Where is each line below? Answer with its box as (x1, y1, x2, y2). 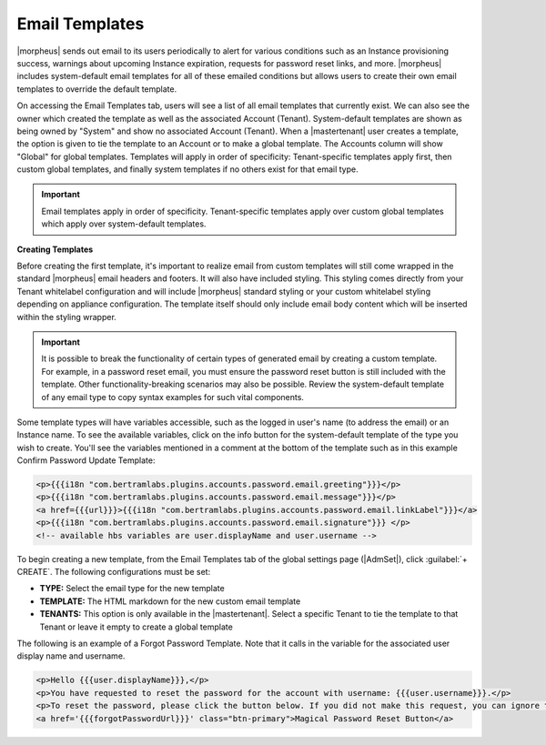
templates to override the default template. (16, 83, 177, 95)
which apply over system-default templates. (41, 218, 207, 229)
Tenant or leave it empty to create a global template (39, 621, 234, 632)
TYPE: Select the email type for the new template (39, 583, 225, 594)
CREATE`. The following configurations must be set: (16, 567, 211, 578)
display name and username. (16, 650, 126, 661)
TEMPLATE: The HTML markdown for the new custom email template (39, 596, 301, 607)
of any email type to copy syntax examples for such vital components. (41, 391, 305, 402)
